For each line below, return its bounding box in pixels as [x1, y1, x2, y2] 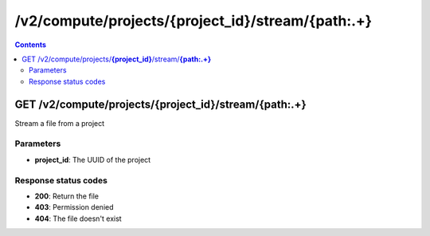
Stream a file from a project [14, 118, 105, 128]
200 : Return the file [34, 191, 100, 201]
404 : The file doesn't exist [34, 214, 123, 223]
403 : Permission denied [34, 203, 114, 212]
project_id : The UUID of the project [34, 155, 151, 164]
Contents [14, 40, 47, 49]
